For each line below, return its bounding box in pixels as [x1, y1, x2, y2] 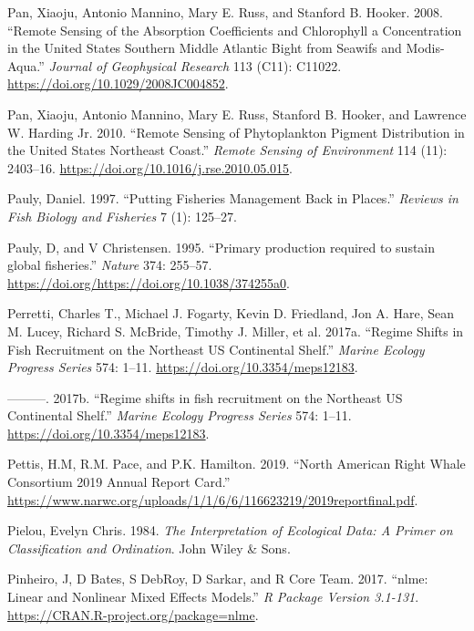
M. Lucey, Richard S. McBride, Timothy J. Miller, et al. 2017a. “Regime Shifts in [7, 321, 464, 340]
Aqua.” [7, 56, 45, 75]
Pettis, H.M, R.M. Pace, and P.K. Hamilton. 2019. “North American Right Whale [7, 454, 466, 473]
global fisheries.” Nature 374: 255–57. [7, 255, 212, 274]
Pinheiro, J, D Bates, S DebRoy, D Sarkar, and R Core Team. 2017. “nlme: [7, 569, 428, 588]
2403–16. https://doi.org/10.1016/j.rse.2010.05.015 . [7, 158, 293, 177]
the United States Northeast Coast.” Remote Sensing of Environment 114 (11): [7, 140, 448, 160]
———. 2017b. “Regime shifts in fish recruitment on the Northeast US [7, 388, 403, 407]
